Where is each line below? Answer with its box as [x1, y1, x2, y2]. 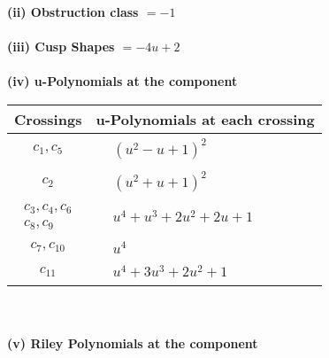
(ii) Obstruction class [7, 3, 139, 20]
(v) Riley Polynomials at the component [7, 334, 258, 352]
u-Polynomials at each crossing [96, 108, 315, 129]
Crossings [14, 108, 82, 129]
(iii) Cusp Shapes [7, 37, 115, 56]
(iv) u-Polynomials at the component [7, 72, 238, 90]
